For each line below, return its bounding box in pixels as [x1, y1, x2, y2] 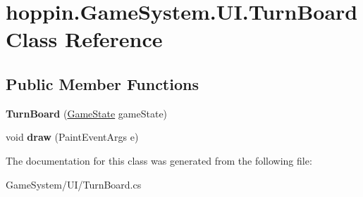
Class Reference [6, 25, 163, 53]
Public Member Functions [6, 72, 199, 94]
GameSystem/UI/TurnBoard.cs [6, 177, 142, 191]
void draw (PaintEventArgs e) [6, 129, 139, 144]
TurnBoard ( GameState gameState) [6, 106, 168, 120]
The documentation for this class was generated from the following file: [6, 153, 312, 167]
